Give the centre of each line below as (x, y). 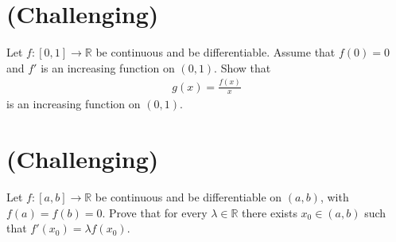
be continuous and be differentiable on (188, 197)
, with (334, 197)
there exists (270, 212)
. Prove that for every (155, 212)
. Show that (243, 67)
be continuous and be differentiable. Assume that (215, 52)
